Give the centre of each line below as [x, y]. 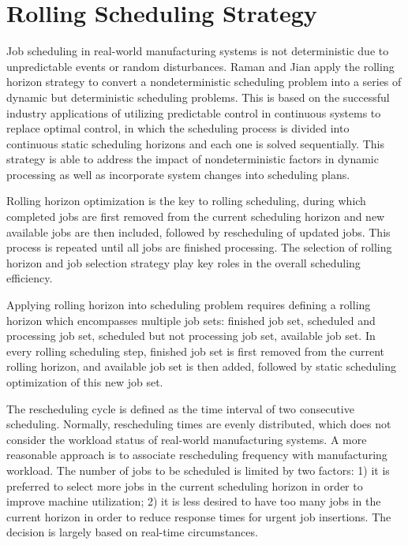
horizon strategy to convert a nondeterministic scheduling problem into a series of [204, 82]
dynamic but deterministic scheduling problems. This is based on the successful [198, 97]
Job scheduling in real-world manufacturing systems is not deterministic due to [198, 51]
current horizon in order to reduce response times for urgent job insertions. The [199, 516]
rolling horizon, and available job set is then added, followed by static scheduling [201, 366]
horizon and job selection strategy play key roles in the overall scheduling [183, 262]
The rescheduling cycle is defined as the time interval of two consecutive [180, 408]
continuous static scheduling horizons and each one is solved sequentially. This [195, 143]
